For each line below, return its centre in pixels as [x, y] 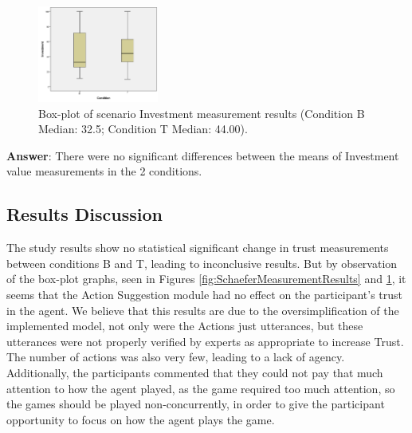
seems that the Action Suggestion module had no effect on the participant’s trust [205, 294]
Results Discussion [84, 214]
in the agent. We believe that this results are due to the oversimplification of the [203, 310]
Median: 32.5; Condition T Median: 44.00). [143, 129]
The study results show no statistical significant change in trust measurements [198, 248]
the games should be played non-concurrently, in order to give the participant [196, 404]
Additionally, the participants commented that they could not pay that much [195, 372]
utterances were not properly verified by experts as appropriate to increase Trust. [205, 341]
